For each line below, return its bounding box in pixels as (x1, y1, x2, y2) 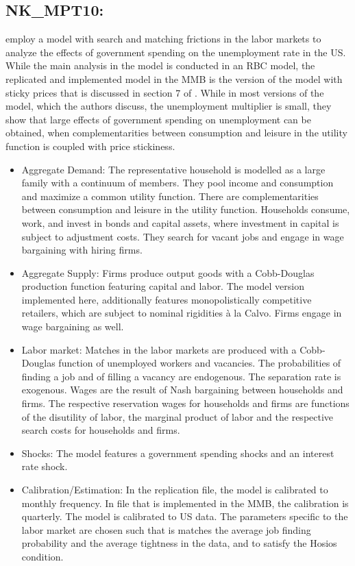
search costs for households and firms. (21, 423, 180, 437)
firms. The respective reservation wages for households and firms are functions (21, 396, 350, 410)
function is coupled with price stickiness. (5, 138, 175, 153)
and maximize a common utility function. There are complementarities (21, 188, 319, 203)
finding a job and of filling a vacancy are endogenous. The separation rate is (21, 369, 341, 383)
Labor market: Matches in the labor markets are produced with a (21, 342, 297, 356)
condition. (21, 549, 64, 563)
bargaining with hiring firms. (21, 243, 143, 257)
